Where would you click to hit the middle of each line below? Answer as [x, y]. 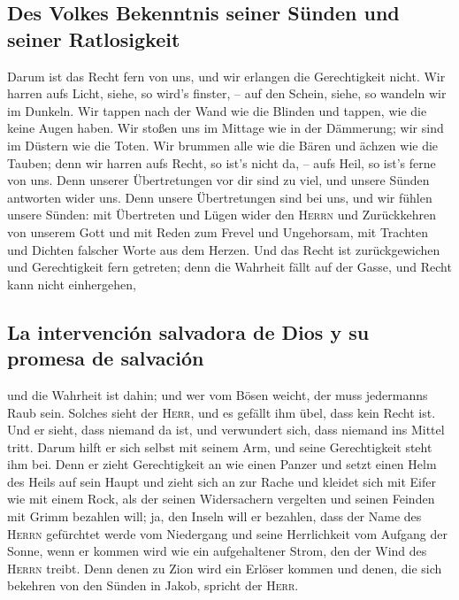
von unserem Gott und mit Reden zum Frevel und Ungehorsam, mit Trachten [218, 231]
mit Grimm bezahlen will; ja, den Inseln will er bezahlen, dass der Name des [214, 516]
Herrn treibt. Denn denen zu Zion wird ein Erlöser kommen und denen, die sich [225, 568]
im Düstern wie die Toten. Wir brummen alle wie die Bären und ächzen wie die [223, 145]
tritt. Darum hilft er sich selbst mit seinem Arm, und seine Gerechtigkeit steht [220, 446]
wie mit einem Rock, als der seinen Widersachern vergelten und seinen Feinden [221, 499]
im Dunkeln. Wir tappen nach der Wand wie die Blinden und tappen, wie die [217, 110]
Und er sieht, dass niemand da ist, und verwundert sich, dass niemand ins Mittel [226, 430]
